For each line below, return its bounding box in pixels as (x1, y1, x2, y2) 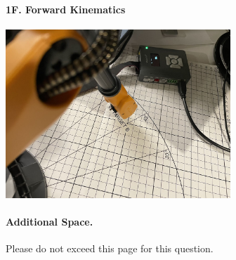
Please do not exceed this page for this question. (6, 241, 214, 256)
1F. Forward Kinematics (6, 1, 126, 16)
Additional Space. (6, 214, 93, 228)
